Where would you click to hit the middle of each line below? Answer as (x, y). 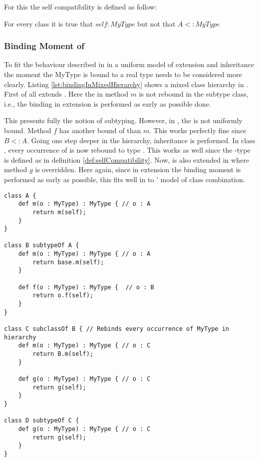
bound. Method (28, 130)
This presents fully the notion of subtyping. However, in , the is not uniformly (123, 120)
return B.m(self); (63, 354)
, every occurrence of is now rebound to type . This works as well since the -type (127, 150)
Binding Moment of (44, 46)
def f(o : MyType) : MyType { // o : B (86, 287)
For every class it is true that (49, 23)
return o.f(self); (63, 296)
